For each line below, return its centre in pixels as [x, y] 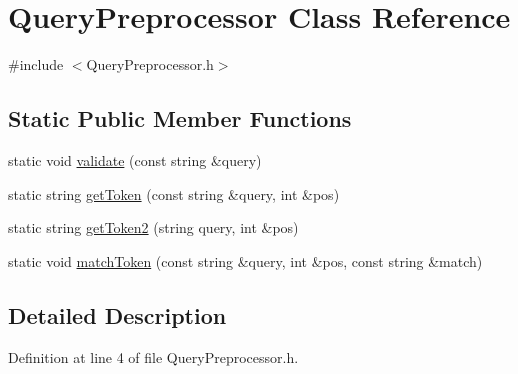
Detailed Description [117, 314]
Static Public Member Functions [180, 118]
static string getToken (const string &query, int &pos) [174, 193]
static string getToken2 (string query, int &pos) [153, 227]
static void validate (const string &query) [135, 159]
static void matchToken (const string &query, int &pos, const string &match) [245, 260]
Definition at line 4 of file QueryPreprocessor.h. [153, 356]
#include [36, 64]
